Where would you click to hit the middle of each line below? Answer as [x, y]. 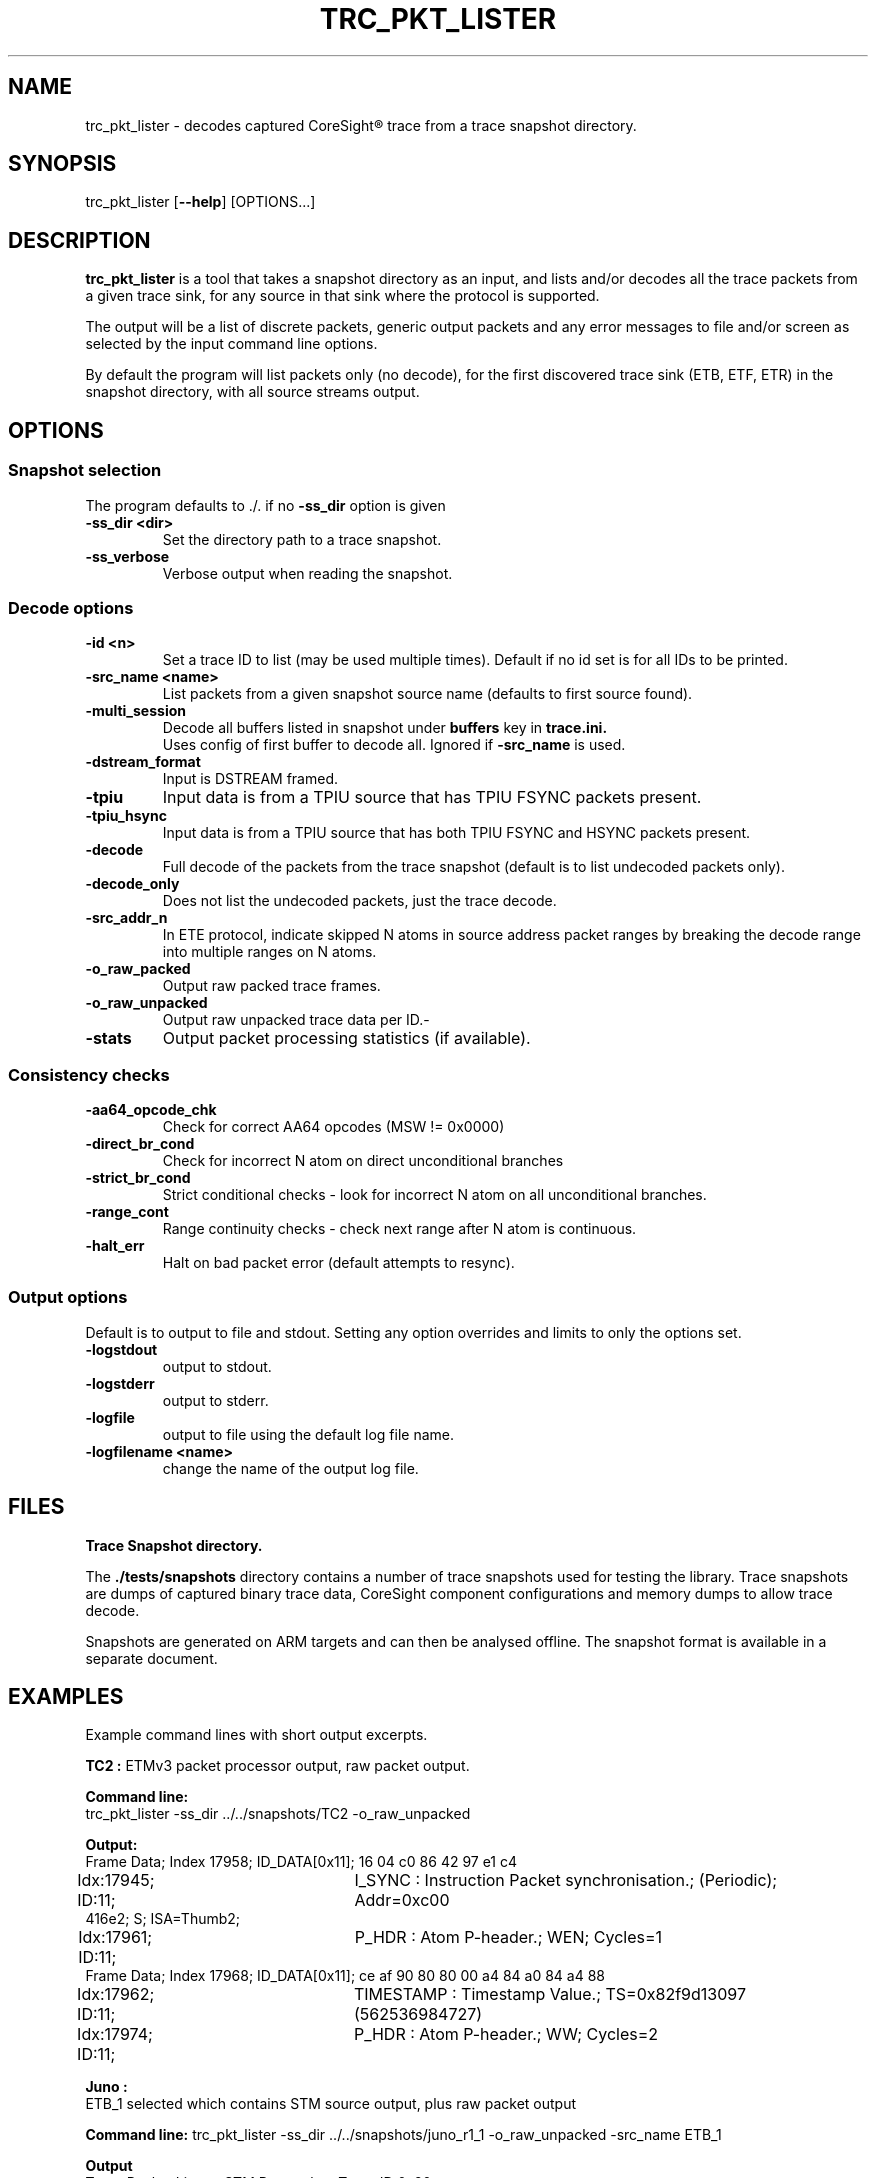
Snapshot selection [85, 470]
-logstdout [121, 1349]
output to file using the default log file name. [308, 1434]
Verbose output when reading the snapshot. [307, 573]
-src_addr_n [126, 918]
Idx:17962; [116, 1994]
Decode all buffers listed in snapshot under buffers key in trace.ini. [385, 728]
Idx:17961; [115, 1937]
